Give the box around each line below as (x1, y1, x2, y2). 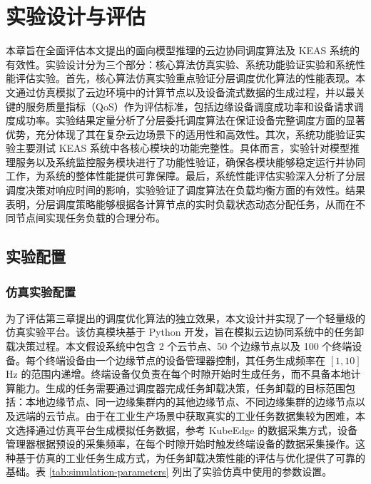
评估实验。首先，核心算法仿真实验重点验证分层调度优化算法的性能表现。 (15, 71, 355, 86)
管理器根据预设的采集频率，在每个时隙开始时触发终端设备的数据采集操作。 (6, 436, 355, 451)
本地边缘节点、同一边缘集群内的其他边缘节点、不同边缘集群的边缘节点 (25, 394, 355, 409)
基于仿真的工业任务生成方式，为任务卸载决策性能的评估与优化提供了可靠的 (15, 450, 365, 465)
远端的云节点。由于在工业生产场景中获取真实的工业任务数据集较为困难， (15, 408, 355, 423)
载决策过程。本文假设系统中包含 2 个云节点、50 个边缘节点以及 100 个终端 (6, 339, 352, 354)
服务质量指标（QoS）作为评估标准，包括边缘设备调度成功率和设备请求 (25, 98, 354, 113)
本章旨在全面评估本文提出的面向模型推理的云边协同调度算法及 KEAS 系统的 (6, 43, 360, 58)
